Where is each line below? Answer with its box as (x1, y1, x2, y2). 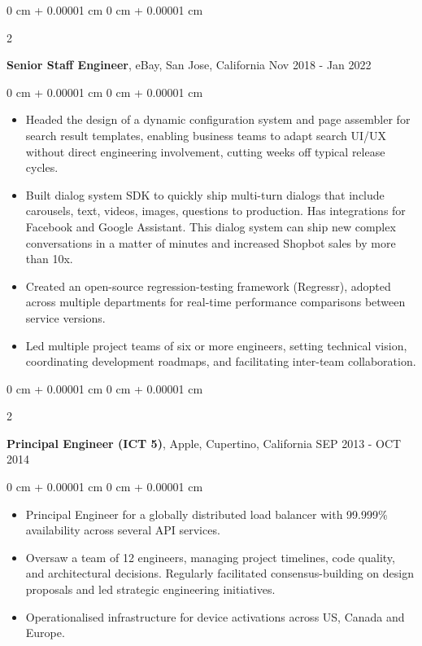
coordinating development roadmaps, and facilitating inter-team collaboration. (25, 353, 416, 370)
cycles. (25, 159, 59, 176)
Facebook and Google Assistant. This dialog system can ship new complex (25, 218, 396, 235)
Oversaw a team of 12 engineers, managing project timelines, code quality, (25, 548, 395, 565)
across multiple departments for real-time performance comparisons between (25, 293, 406, 310)
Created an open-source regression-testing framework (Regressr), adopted (25, 277, 391, 294)
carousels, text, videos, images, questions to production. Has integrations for (25, 202, 406, 219)
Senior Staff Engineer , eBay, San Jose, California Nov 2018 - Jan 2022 (7, 56, 372, 73)
